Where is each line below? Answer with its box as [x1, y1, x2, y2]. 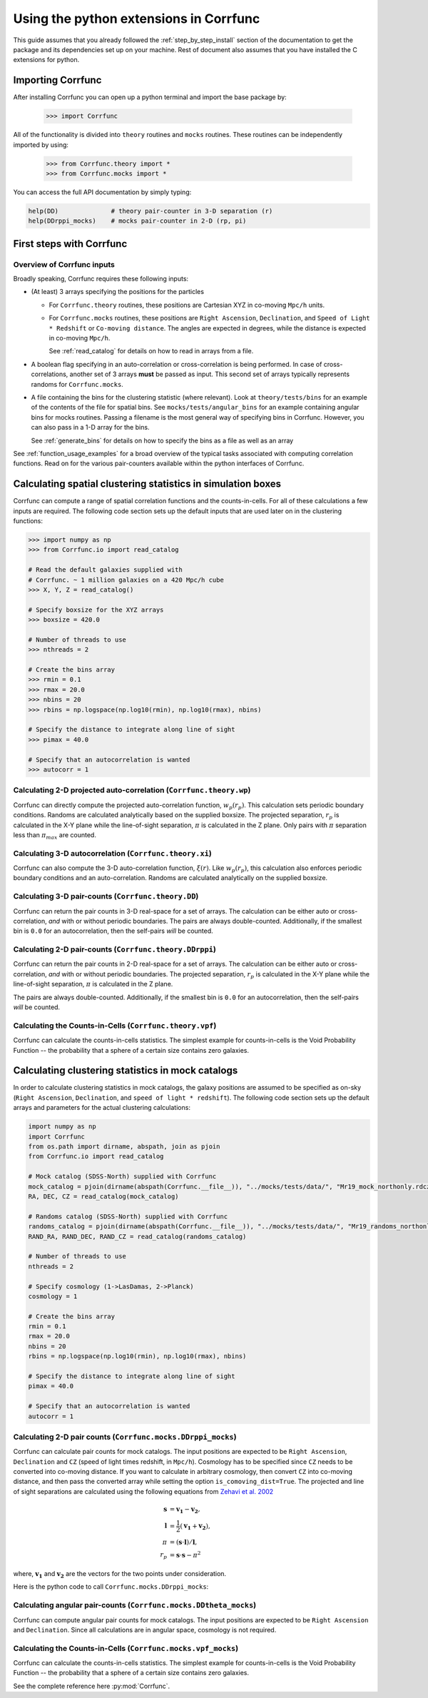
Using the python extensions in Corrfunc [13, 11, 260, 26]
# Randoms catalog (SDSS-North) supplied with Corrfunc [28, 1212, 228, 1221]
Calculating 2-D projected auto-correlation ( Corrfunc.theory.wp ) [13, 785, 251, 795]
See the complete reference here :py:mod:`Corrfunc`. [13, 1682, 170, 1690]
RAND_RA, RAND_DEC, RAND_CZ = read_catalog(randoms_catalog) [28, 1232, 247, 1240]
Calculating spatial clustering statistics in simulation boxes [13, 478, 282, 490]
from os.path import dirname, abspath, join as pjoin [28, 1143, 220, 1151]
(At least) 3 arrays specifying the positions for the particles [31, 288, 205, 296]
